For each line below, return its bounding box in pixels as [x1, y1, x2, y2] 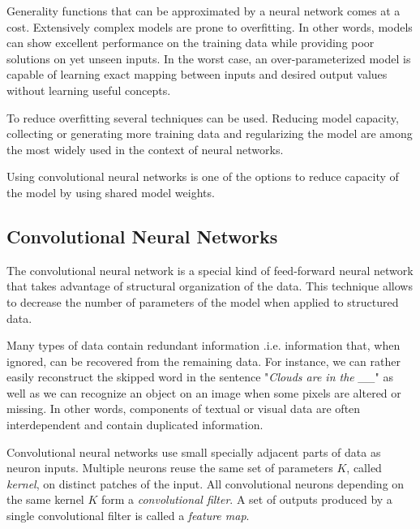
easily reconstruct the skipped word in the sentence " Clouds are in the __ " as [6, 368, 393, 385]
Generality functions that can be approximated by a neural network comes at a [6, 2, 401, 19]
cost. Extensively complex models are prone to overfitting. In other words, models [6, 18, 413, 35]
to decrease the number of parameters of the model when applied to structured [6, 293, 399, 310]
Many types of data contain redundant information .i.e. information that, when [6, 337, 401, 354]
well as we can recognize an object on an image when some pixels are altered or [6, 384, 401, 401]
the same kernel [6, 491, 84, 508]
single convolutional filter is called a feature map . [6, 507, 250, 524]
